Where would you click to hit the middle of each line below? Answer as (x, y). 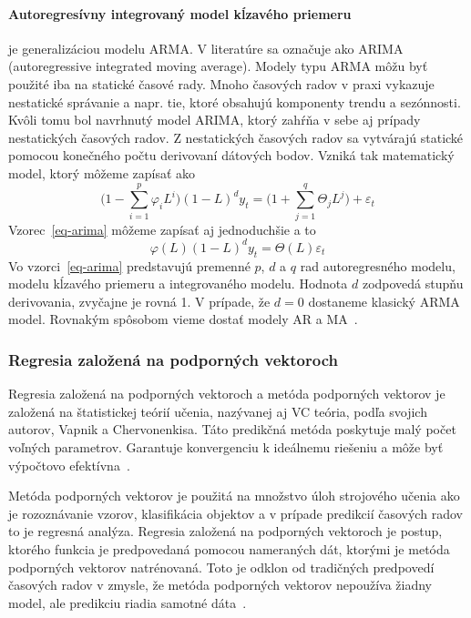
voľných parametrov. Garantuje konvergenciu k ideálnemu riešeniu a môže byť (226, 446)
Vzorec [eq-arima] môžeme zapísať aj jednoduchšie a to (162, 229)
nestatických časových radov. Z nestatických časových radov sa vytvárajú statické (236, 137)
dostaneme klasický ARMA (384, 301)
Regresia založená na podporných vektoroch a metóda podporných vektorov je (227, 394)
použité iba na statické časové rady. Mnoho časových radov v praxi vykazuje (221, 83)
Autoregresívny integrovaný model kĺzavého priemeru (180, 13)
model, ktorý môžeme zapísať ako (102, 172)
